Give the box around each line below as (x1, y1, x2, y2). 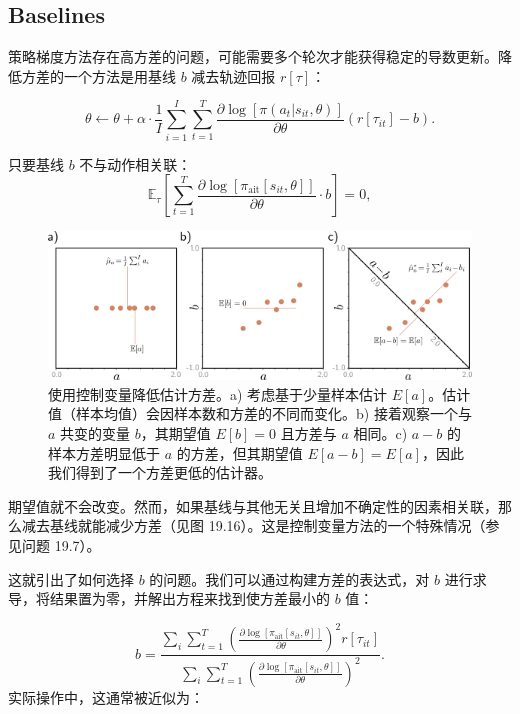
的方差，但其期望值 (176, 442, 303, 463)
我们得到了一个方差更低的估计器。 (48, 462, 272, 483)
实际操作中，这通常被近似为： (8, 686, 204, 707)
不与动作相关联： (79, 153, 192, 174)
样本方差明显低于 (48, 442, 160, 463)
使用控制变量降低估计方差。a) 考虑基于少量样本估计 (48, 383, 388, 404)
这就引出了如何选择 (8, 568, 134, 589)
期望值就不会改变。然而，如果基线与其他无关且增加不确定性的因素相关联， (8, 495, 498, 516)
